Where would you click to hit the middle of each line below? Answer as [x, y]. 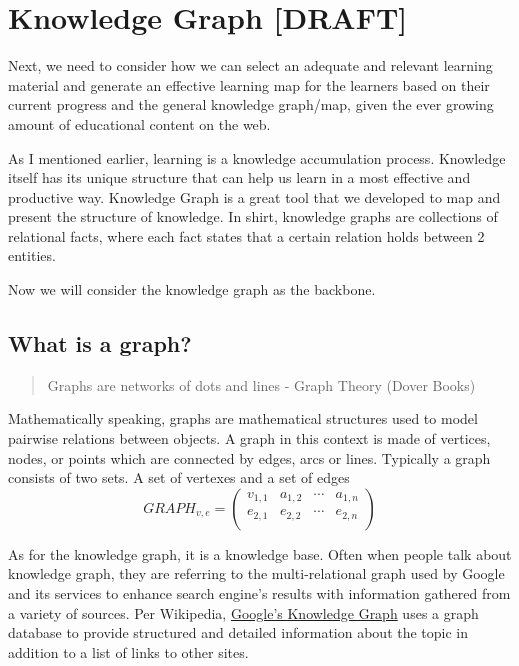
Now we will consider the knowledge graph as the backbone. [192, 289]
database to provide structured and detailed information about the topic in [238, 632]
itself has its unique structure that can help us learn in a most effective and [239, 177]
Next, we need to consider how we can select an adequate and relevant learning [250, 65]
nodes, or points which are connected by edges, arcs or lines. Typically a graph [249, 457]
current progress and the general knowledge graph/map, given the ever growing [251, 104]
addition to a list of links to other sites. [128, 651]
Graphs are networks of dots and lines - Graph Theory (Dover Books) [261, 384]
